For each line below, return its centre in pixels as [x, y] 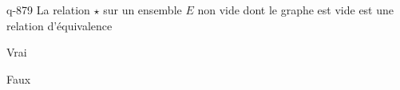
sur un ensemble [143, 10]
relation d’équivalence [59, 25]
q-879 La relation [48, 10]
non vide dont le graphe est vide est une [296, 10]
